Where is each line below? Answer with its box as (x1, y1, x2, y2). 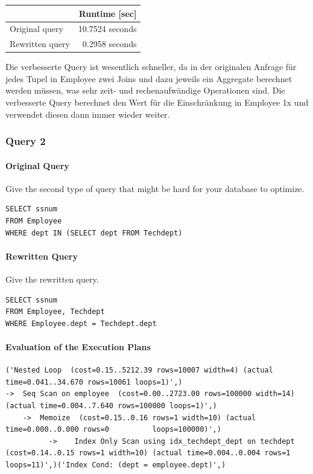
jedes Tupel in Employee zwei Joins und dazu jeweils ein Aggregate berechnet (5, 72, 292, 85)
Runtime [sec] (78, 7, 137, 19)
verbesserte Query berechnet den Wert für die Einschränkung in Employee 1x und (5, 96, 309, 109)
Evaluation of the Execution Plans (5, 341, 151, 353)
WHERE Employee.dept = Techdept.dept (5, 319, 157, 328)
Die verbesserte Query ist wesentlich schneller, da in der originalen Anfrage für (5, 60, 297, 73)
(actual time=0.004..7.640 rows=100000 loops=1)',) (5, 402, 217, 411)
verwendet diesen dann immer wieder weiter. (5, 107, 170, 120)
